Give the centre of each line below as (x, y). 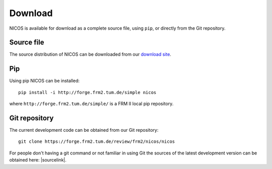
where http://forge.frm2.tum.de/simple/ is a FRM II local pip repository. (91, 104)
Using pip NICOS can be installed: (45, 81)
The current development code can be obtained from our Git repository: (84, 130)
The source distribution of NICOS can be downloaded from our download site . (90, 54)
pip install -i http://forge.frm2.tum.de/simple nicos (87, 92)
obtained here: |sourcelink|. (38, 160)
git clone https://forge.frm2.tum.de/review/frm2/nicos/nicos (97, 142)
